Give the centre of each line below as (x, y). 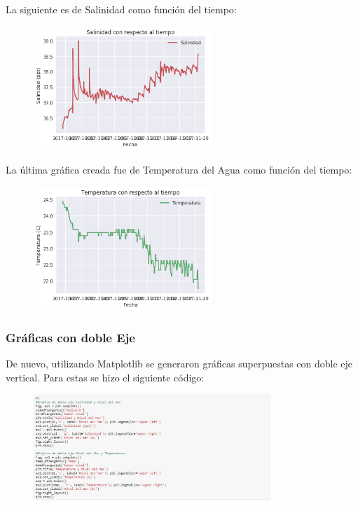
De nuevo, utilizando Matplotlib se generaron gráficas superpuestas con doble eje (179, 364)
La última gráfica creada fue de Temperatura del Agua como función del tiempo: (179, 169)
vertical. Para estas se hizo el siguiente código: (105, 377)
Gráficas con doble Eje (70, 337)
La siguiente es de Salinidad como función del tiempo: (121, 9)
